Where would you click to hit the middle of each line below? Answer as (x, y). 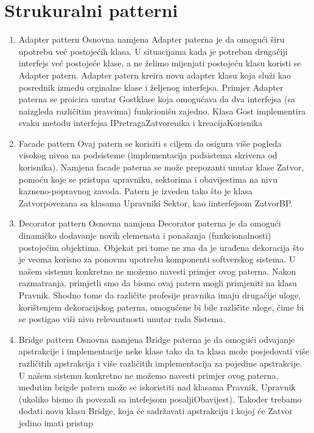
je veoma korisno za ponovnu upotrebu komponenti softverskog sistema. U (157, 259)
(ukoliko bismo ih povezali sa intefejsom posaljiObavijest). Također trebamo (160, 399)
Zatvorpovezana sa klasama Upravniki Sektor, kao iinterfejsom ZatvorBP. (156, 202)
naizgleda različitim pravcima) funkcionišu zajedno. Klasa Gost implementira (162, 111)
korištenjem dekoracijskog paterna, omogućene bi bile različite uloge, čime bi (161, 307)
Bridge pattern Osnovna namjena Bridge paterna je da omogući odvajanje (157, 339)
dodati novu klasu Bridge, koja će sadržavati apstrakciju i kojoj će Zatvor (155, 411)
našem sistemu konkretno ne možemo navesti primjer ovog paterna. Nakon (157, 271)
